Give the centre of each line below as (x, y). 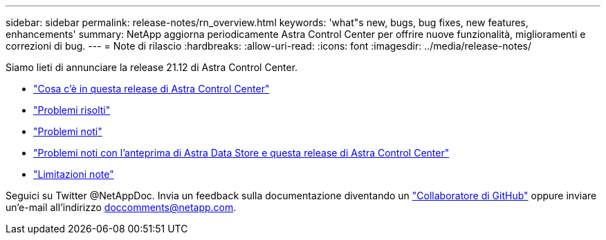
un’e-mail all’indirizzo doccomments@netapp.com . (121, 207)
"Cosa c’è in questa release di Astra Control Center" (151, 89)
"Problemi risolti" (72, 110)
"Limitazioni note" (74, 174)
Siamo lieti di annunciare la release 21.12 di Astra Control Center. (152, 67)
